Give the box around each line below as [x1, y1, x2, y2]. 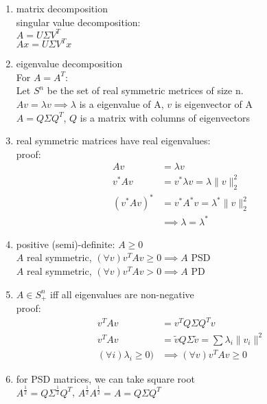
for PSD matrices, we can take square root [16, 371, 195, 385]
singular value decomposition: [16, 14, 141, 29]
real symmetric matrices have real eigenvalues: [16, 133, 211, 148]
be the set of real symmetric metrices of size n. [47, 83, 244, 98]
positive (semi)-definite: [16, 236, 115, 251]
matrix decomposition [16, 1, 108, 15]
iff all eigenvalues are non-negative [50, 287, 194, 301]
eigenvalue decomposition [16, 56, 123, 71]
